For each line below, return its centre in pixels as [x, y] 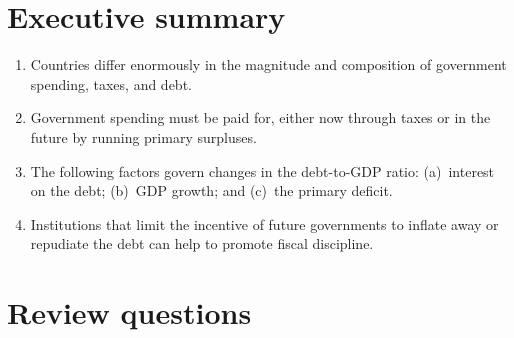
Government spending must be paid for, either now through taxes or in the [260, 117]
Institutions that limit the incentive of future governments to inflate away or [264, 223]
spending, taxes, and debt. [111, 83]
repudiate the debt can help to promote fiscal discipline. [202, 243]
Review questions [129, 312]
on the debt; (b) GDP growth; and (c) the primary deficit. [211, 190]
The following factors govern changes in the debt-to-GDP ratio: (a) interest [262, 170]
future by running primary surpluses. [143, 136]
